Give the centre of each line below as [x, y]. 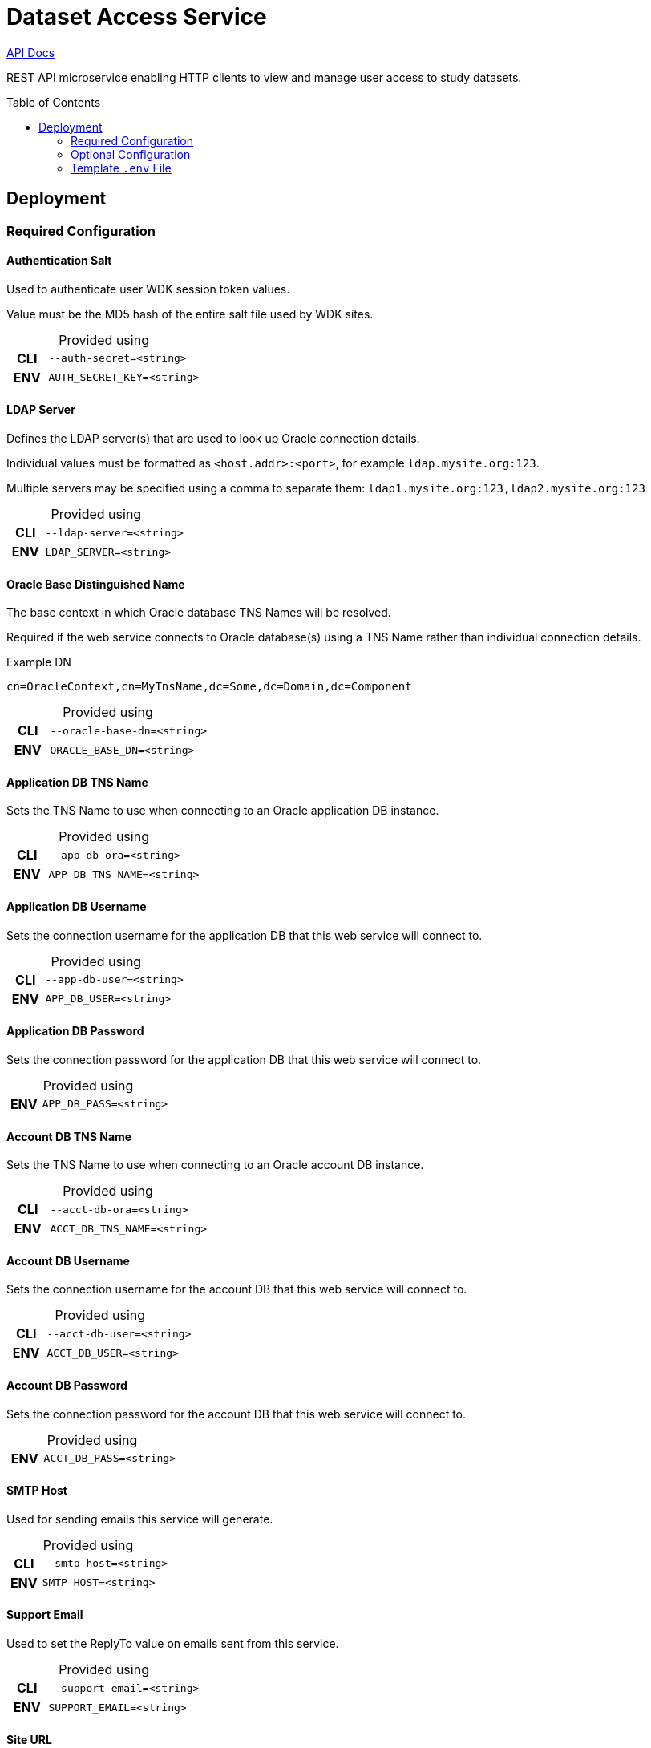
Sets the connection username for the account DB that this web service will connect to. [237, 1289]
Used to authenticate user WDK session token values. [148, 289]
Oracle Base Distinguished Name [96, 584]
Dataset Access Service [137, 17]
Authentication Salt [59, 261]
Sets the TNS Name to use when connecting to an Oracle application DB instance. [223, 811]
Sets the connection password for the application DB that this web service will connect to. [244, 1059]
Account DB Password [67, 1385]
